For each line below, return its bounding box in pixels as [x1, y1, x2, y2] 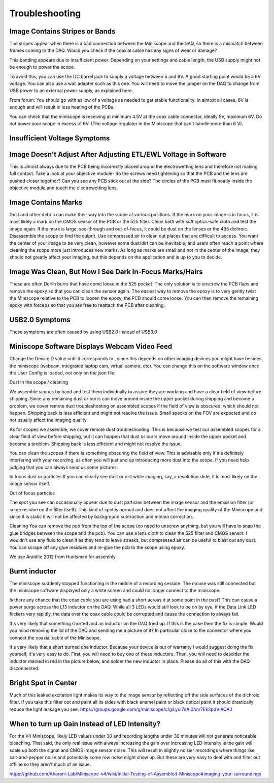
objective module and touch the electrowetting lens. [9, 185, 118, 191]
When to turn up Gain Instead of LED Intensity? [9, 719, 161, 728]
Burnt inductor [9, 567, 57, 575]
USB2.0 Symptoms [9, 315, 71, 324]
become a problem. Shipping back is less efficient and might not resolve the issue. [9, 441, 182, 447]
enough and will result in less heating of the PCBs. [9, 104, 115, 110]
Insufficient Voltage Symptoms [9, 134, 110, 142]
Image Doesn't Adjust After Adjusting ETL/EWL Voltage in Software [9, 150, 227, 159]
